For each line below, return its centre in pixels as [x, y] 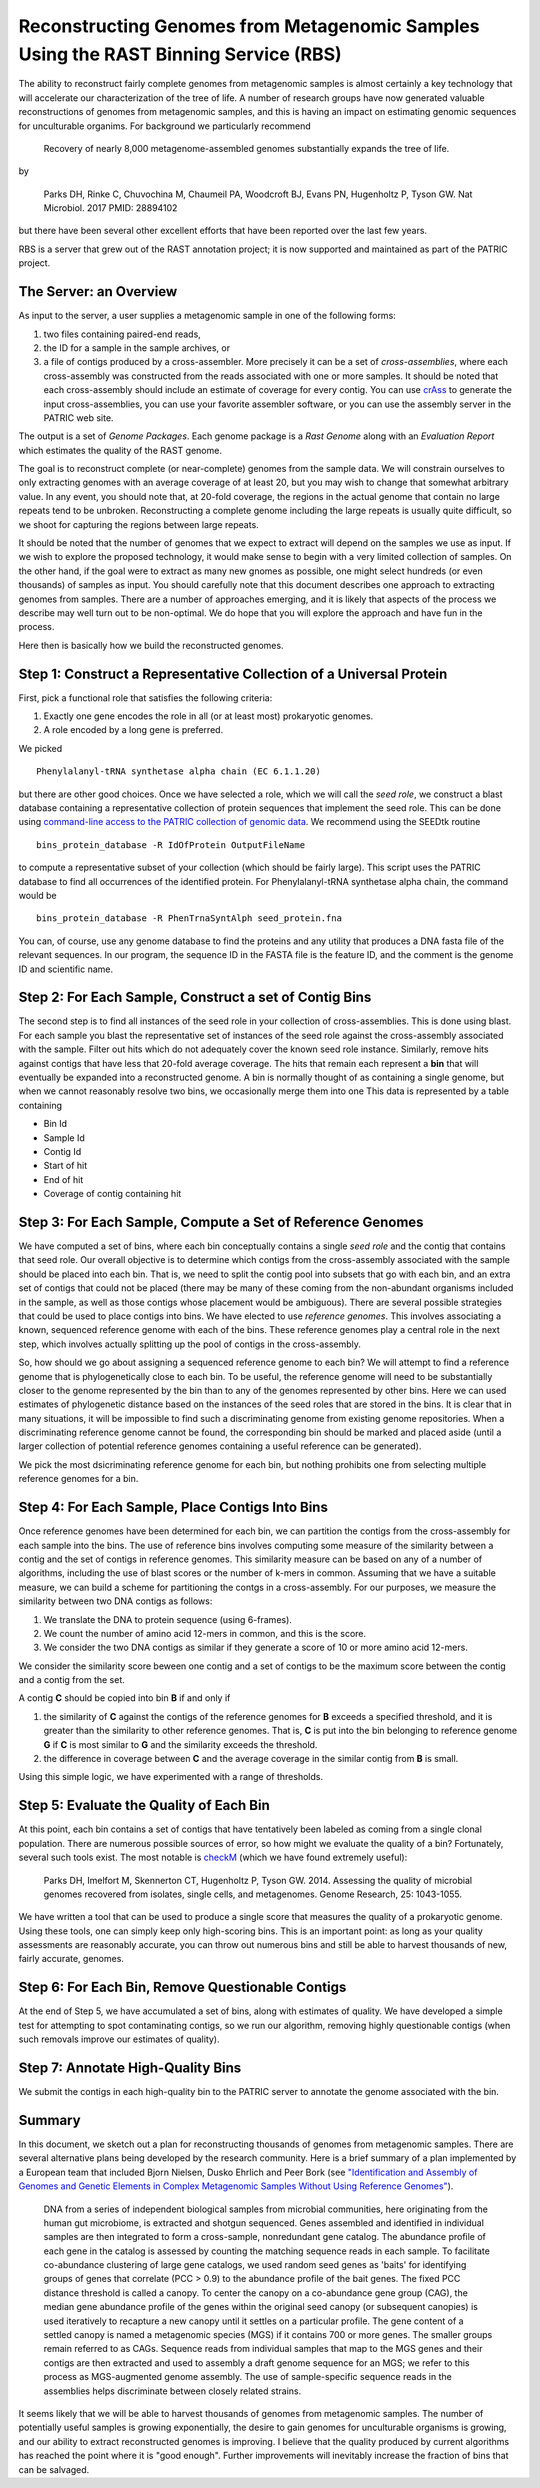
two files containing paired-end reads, [122, 334]
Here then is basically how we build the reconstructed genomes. [151, 645]
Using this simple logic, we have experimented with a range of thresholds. [171, 1777]
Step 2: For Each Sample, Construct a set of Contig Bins [195, 997]
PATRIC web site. [78, 417]
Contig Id [62, 1151]
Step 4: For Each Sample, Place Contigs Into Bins [173, 1507]
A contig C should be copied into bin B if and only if [124, 1698]
